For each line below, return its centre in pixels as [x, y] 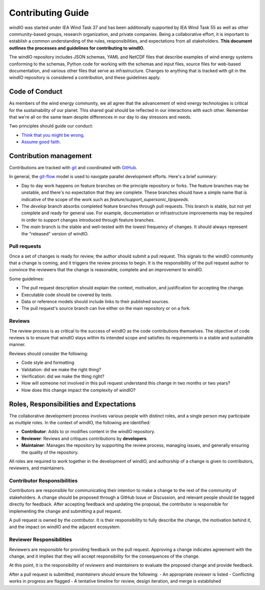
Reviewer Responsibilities [40, 539]
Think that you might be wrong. [53, 135]
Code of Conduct [36, 91]
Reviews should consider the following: [49, 354]
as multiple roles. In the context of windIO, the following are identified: [80, 423]
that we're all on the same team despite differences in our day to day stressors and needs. [100, 117]
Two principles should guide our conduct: [51, 126]
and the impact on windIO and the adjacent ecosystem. [65, 527]
